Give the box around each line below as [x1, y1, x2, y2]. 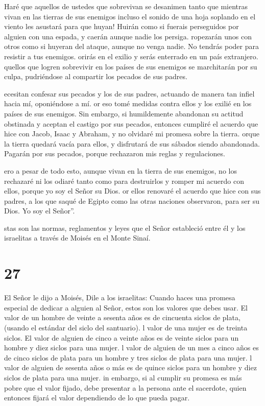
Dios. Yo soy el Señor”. [4, 205, 75, 216]
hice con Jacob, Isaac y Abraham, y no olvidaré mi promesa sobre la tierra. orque [4, 128, 260, 139]
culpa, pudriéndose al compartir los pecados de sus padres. [4, 71, 187, 82]
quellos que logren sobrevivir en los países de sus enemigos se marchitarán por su [4, 61, 257, 71]
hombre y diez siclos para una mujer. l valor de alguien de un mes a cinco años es [4, 342, 259, 353]
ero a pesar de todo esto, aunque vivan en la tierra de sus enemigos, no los [4, 165, 237, 176]
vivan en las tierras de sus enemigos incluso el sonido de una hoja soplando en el [4, 11, 256, 21]
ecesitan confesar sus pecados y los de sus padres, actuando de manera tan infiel [4, 88, 255, 99]
